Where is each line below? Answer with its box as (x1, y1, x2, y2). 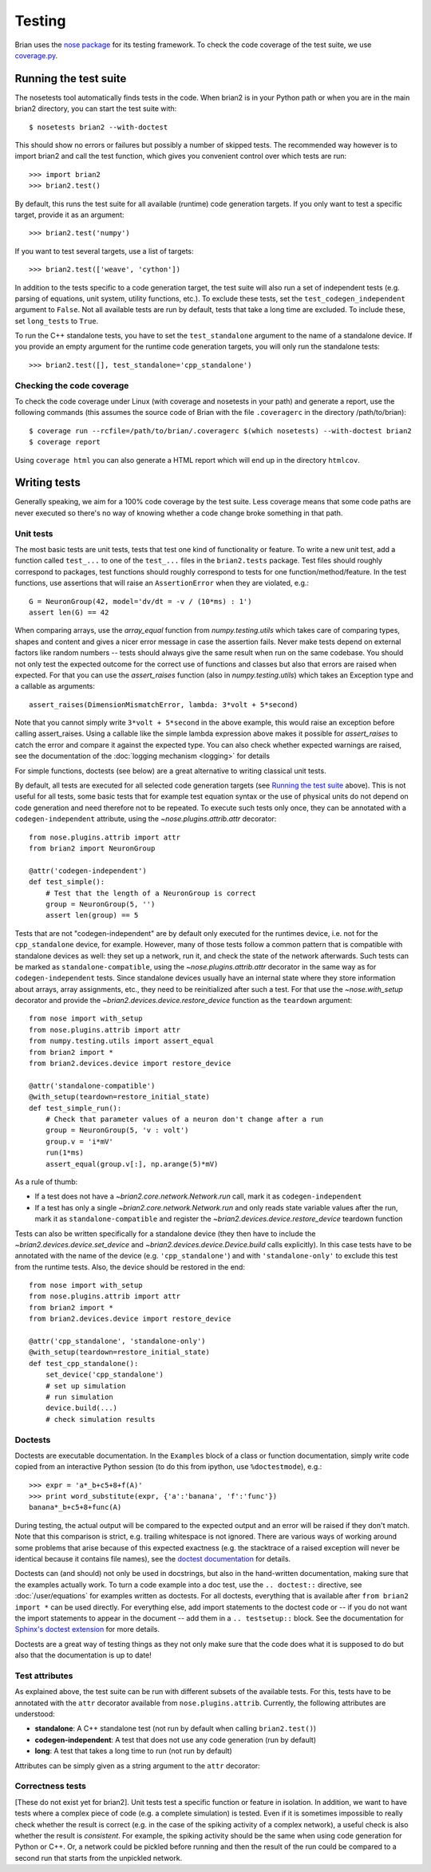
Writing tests (14, 476, 81, 490)
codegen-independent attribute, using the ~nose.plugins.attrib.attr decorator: (14, 814, 277, 823)
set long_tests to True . (14, 316, 99, 326)
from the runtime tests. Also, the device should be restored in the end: (14, 1262, 245, 1272)
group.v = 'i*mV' (45, 1137, 113, 1146)
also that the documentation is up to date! (14, 1650, 152, 1660)
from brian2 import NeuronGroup (29, 844, 156, 853)
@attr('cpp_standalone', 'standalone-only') (29, 1337, 207, 1346)
